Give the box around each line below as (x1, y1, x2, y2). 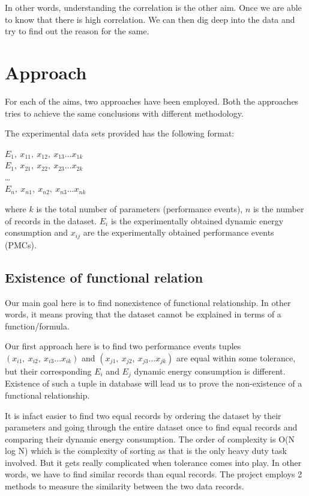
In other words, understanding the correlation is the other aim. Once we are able (5, 1, 302, 13)
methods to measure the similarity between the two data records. (5, 480, 244, 492)
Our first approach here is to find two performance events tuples (5, 340, 241, 352)
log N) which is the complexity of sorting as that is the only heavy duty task (5, 444, 287, 457)
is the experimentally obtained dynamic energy (110, 214, 284, 227)
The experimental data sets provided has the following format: (5, 127, 235, 139)
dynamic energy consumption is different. (134, 364, 286, 377)
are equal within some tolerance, (176, 351, 296, 364)
